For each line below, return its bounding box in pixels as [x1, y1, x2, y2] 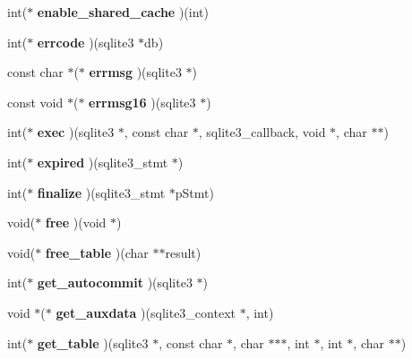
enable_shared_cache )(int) [37, 3, 209, 21]
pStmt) [175, 183, 214, 201]
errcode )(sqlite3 [37, 32, 134, 51]
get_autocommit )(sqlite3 [37, 273, 193, 292]
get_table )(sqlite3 [37, 333, 149, 352]
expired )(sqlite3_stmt [37, 152, 168, 171]
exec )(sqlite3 [37, 123, 115, 141]
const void [7, 92, 64, 111]
